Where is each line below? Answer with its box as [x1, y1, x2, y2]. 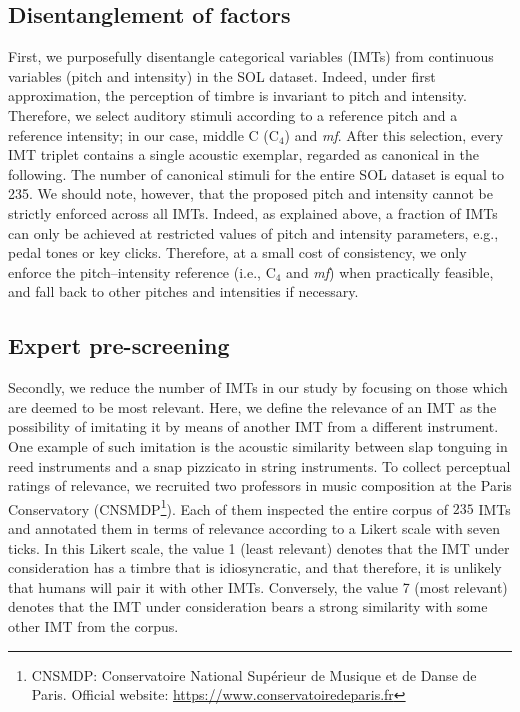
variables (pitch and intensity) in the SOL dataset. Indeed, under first [8, 65, 436, 86]
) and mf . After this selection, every [284, 124, 504, 145]
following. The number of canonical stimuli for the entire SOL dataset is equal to [8, 163, 504, 184]
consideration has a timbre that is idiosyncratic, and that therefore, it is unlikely [8, 557, 502, 578]
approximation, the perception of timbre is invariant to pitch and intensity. [8, 85, 467, 106]
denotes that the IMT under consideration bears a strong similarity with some [8, 596, 488, 617]
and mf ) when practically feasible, [286, 261, 494, 282]
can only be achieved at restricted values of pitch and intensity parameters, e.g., [8, 222, 499, 243]
